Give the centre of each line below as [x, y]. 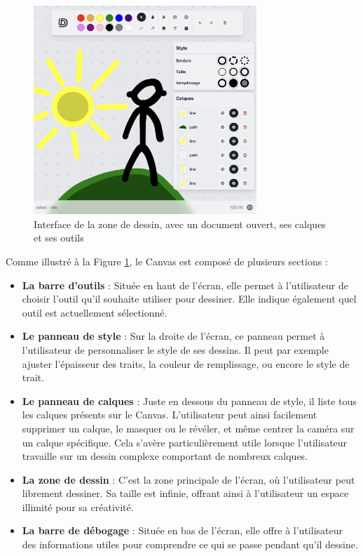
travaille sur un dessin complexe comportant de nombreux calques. [165, 456]
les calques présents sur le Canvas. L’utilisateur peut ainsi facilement [170, 415]
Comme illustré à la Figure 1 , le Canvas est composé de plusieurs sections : [167, 261]
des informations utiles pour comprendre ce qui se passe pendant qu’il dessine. [190, 544]
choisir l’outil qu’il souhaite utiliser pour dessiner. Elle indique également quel [189, 299]
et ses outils [59, 238]
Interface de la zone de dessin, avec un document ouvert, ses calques [180, 224]
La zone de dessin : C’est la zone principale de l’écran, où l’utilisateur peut [189, 479]
